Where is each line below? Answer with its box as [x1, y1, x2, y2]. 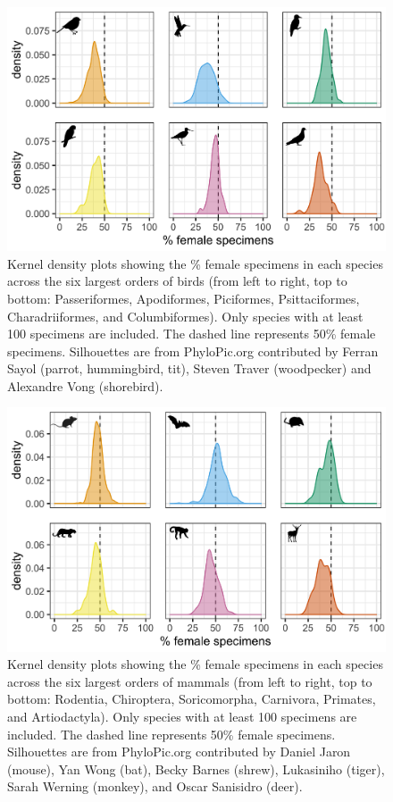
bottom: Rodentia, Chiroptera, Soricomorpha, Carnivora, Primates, [7, 689, 376, 708]
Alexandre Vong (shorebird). [7, 376, 163, 395]
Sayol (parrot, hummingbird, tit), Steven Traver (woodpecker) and [7, 359, 372, 378]
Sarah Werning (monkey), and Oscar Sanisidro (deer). [7, 777, 303, 796]
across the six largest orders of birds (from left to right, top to [7, 272, 347, 290]
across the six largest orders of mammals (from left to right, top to [7, 672, 372, 690]
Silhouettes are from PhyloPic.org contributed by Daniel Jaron [7, 742, 351, 761]
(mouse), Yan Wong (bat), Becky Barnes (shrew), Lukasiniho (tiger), [7, 759, 385, 778]
